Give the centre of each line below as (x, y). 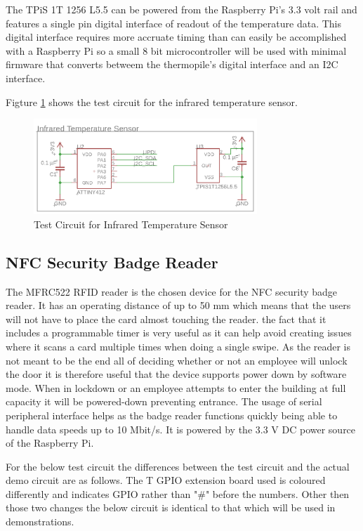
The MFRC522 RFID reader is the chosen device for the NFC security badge (172, 291)
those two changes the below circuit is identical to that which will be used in (171, 507)
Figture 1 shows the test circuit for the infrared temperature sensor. (152, 101)
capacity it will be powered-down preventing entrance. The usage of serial (164, 401)
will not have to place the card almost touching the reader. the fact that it (166, 319)
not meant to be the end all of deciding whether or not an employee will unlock (177, 360)
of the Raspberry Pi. (50, 443)
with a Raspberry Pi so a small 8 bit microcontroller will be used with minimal (176, 50)
